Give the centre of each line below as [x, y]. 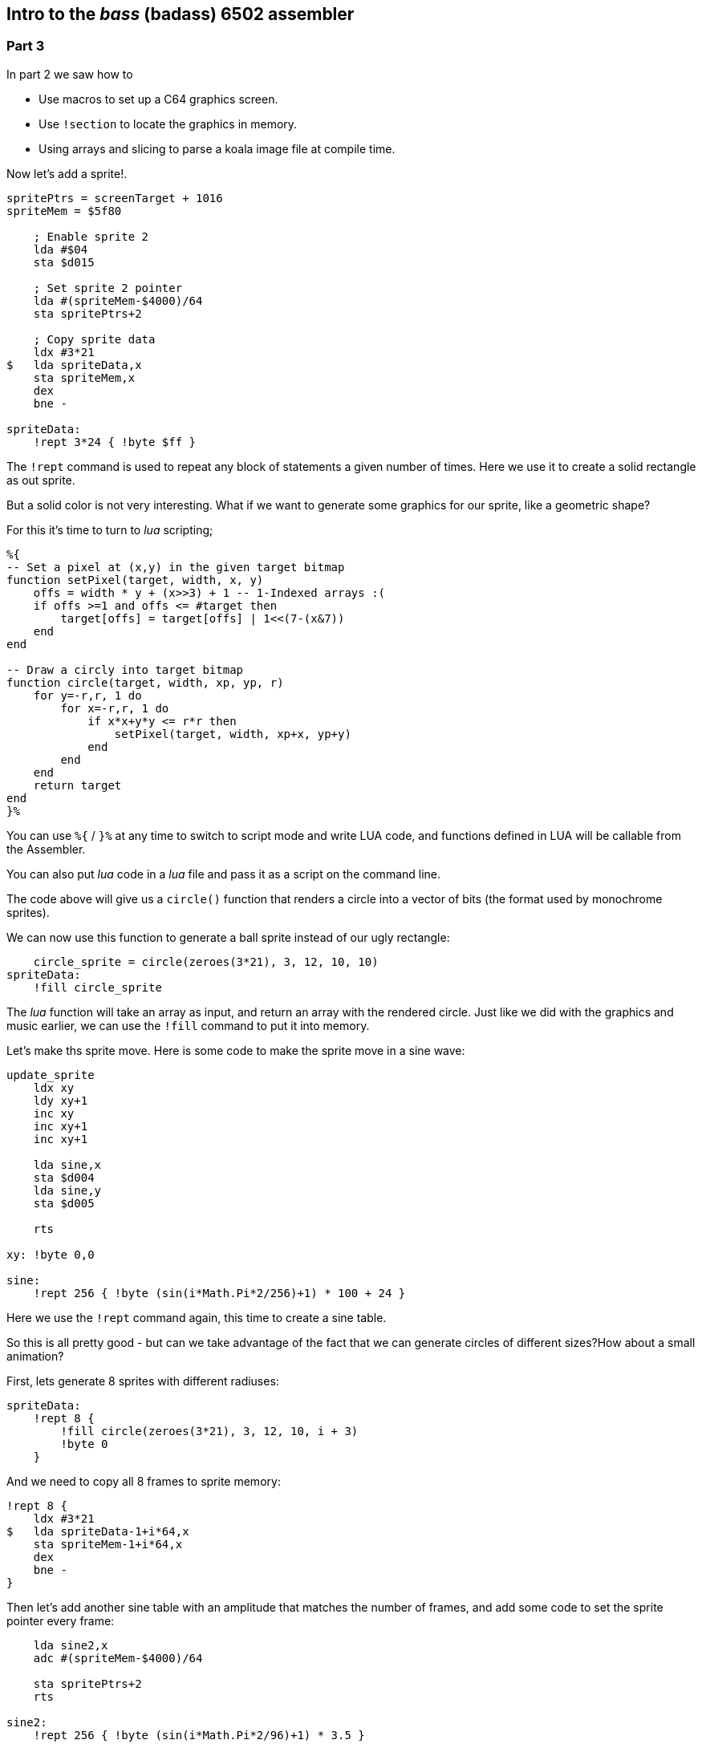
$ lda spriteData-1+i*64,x [98, 1531]
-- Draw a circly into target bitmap [125, 669]
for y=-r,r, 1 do [87, 695]
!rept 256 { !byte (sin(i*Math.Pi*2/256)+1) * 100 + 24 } [219, 1293]
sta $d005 [64, 1203]
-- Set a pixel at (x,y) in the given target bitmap [176, 567]
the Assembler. [46, 849]
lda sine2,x [71, 1645]
